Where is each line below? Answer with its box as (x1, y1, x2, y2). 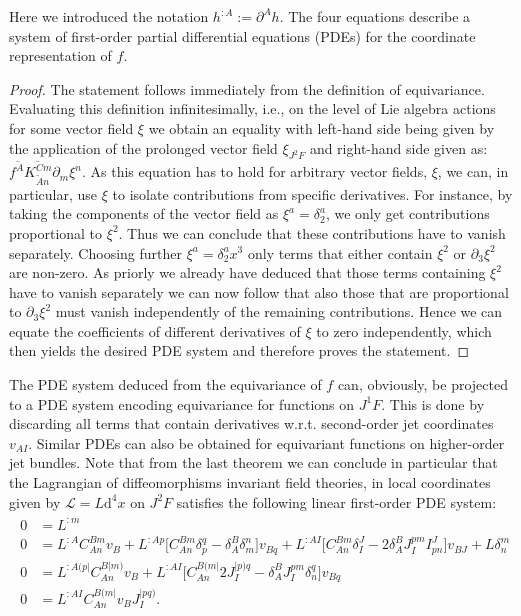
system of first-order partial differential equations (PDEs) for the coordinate (9, 25, 476, 46)
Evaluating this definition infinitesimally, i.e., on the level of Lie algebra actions (9, 98, 496, 119)
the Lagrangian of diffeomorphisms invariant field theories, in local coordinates (9, 472, 491, 493)
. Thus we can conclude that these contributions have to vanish (118, 222, 506, 243)
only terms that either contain (247, 242, 433, 263)
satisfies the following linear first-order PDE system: (176, 491, 497, 512)
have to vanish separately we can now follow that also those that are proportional (9, 281, 509, 302)
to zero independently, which (316, 320, 492, 341)
